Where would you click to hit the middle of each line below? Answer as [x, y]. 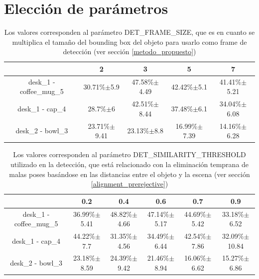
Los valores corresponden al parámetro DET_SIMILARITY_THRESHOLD [129, 154]
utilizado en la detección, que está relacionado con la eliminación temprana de [129, 164]
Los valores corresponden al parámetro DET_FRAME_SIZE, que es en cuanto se [129, 32]
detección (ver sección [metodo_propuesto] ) [129, 51]
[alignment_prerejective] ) [129, 184]
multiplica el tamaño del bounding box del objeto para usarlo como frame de [129, 42]
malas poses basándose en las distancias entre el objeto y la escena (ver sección [129, 174]
